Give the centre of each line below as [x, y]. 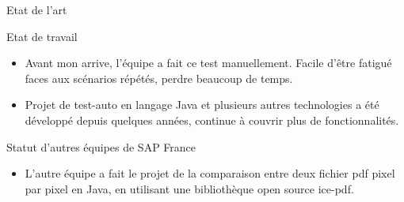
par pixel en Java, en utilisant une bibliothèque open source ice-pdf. [189, 188]
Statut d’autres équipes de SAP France [101, 146]
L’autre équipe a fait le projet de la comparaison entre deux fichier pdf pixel [210, 173]
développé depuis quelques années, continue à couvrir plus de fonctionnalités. [212, 120]
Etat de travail [42, 36]
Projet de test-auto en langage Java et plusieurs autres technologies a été [202, 105]
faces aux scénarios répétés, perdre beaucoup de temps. [159, 78]
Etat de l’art [37, 9]
